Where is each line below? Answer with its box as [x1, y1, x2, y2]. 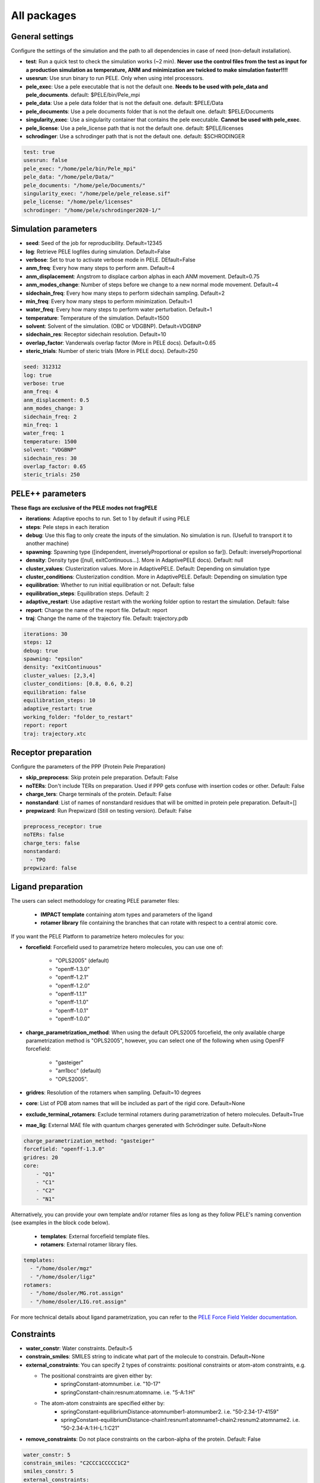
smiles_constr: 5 [23, 1468, 74, 1475]
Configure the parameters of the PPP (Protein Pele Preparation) [11, 763, 166, 771]
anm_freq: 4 [23, 389, 59, 395]
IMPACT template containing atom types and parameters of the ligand [40, 911, 213, 918]
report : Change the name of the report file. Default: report [25, 606, 168, 613]
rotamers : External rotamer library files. [40, 1240, 137, 1248]
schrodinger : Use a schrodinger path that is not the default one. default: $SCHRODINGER [25, 132, 245, 139]
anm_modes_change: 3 [23, 405, 83, 412]
